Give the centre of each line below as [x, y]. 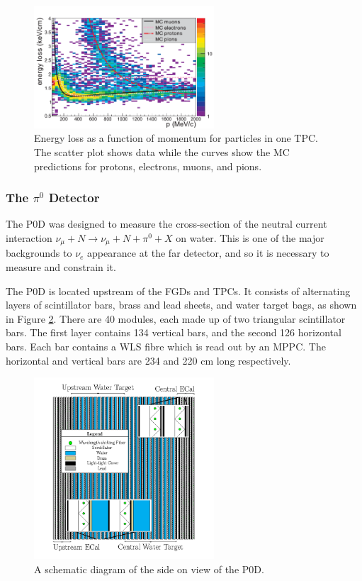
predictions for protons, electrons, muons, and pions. [148, 166]
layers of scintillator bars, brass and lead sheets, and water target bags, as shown [181, 305]
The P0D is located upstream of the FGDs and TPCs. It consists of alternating [178, 290]
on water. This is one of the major [250, 237]
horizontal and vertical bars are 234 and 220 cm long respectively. [148, 360]
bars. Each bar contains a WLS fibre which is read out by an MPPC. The [166, 346]
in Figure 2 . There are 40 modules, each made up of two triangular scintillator [176, 318]
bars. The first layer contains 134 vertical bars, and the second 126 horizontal [174, 332]
